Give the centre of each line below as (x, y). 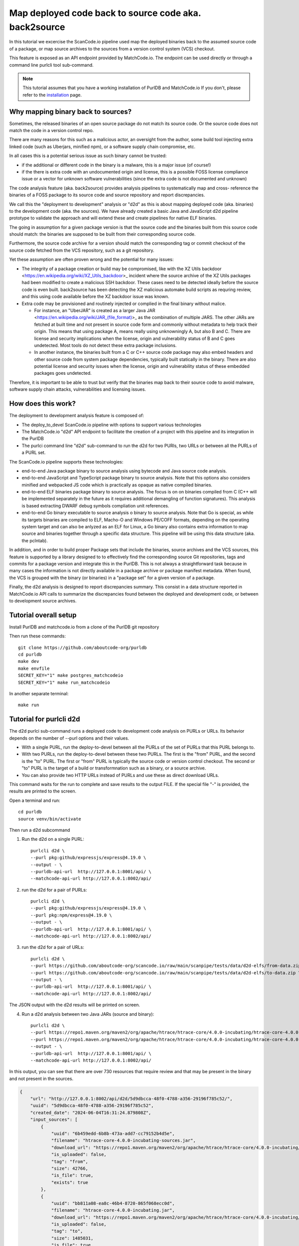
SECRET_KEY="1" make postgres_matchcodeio (71, 676)
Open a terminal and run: (35, 800)
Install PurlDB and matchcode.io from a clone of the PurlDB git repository (84, 627)
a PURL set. (34, 453)
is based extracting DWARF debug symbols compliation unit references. (95, 505)
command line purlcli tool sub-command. (52, 65)
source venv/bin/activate (50, 819)
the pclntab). (35, 540)
